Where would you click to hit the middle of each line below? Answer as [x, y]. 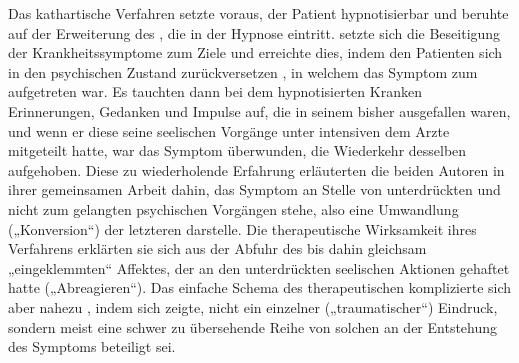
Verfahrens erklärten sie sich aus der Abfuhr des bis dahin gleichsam [217, 248]
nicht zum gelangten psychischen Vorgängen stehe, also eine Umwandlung [233, 208]
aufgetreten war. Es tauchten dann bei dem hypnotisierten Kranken [215, 91]
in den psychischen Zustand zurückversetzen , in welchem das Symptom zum [243, 71]
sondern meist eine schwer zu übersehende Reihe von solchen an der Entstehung [253, 326]
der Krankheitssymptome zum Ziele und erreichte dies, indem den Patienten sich [255, 52]
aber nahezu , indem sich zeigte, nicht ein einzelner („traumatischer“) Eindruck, [253, 306]
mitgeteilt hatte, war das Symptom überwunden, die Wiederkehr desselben [237, 150]
